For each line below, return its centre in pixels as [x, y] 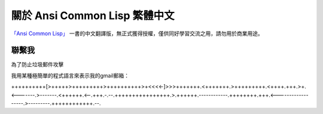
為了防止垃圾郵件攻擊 [37, 64]
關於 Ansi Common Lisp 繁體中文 [93, 16]
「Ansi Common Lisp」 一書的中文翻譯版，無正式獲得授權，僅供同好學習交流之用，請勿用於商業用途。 [137, 33]
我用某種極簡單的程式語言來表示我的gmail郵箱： [70, 75]
